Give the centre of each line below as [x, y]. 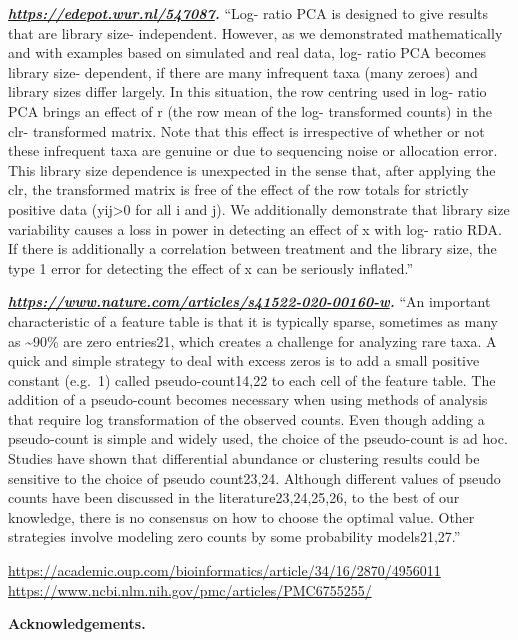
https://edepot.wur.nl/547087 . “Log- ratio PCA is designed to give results [248, 13]
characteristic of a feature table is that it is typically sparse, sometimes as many [253, 320]
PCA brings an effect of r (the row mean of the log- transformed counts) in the [250, 110]
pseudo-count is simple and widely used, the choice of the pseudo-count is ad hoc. [258, 438]
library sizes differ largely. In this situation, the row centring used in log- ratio [247, 91]
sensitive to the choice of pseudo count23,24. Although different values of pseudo [254, 477]
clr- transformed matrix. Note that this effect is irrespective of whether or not [246, 130]
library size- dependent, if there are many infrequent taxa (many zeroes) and [243, 71]
